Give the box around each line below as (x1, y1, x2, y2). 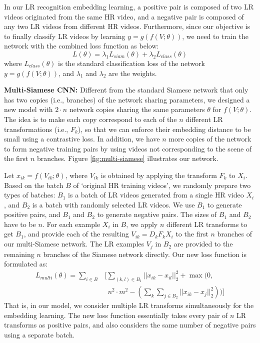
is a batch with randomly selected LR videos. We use (32, 199, 195, 209)
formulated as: (4, 258, 48, 269)
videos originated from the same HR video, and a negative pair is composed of (4, 11, 244, 21)
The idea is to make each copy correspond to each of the (4, 113, 177, 124)
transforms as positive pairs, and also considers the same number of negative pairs (4, 319, 256, 330)
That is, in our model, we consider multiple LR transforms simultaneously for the (4, 300, 254, 310)
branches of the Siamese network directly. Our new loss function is (43, 248, 246, 259)
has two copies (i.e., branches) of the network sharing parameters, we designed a (4, 94, 250, 104)
